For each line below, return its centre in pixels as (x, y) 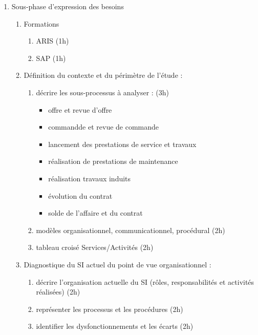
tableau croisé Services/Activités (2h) (95, 247)
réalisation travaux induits (90, 178)
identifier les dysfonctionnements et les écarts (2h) (115, 326)
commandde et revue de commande (104, 127)
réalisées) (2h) (58, 292)
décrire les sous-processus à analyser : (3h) (103, 92)
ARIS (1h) (52, 41)
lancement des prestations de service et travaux (122, 144)
